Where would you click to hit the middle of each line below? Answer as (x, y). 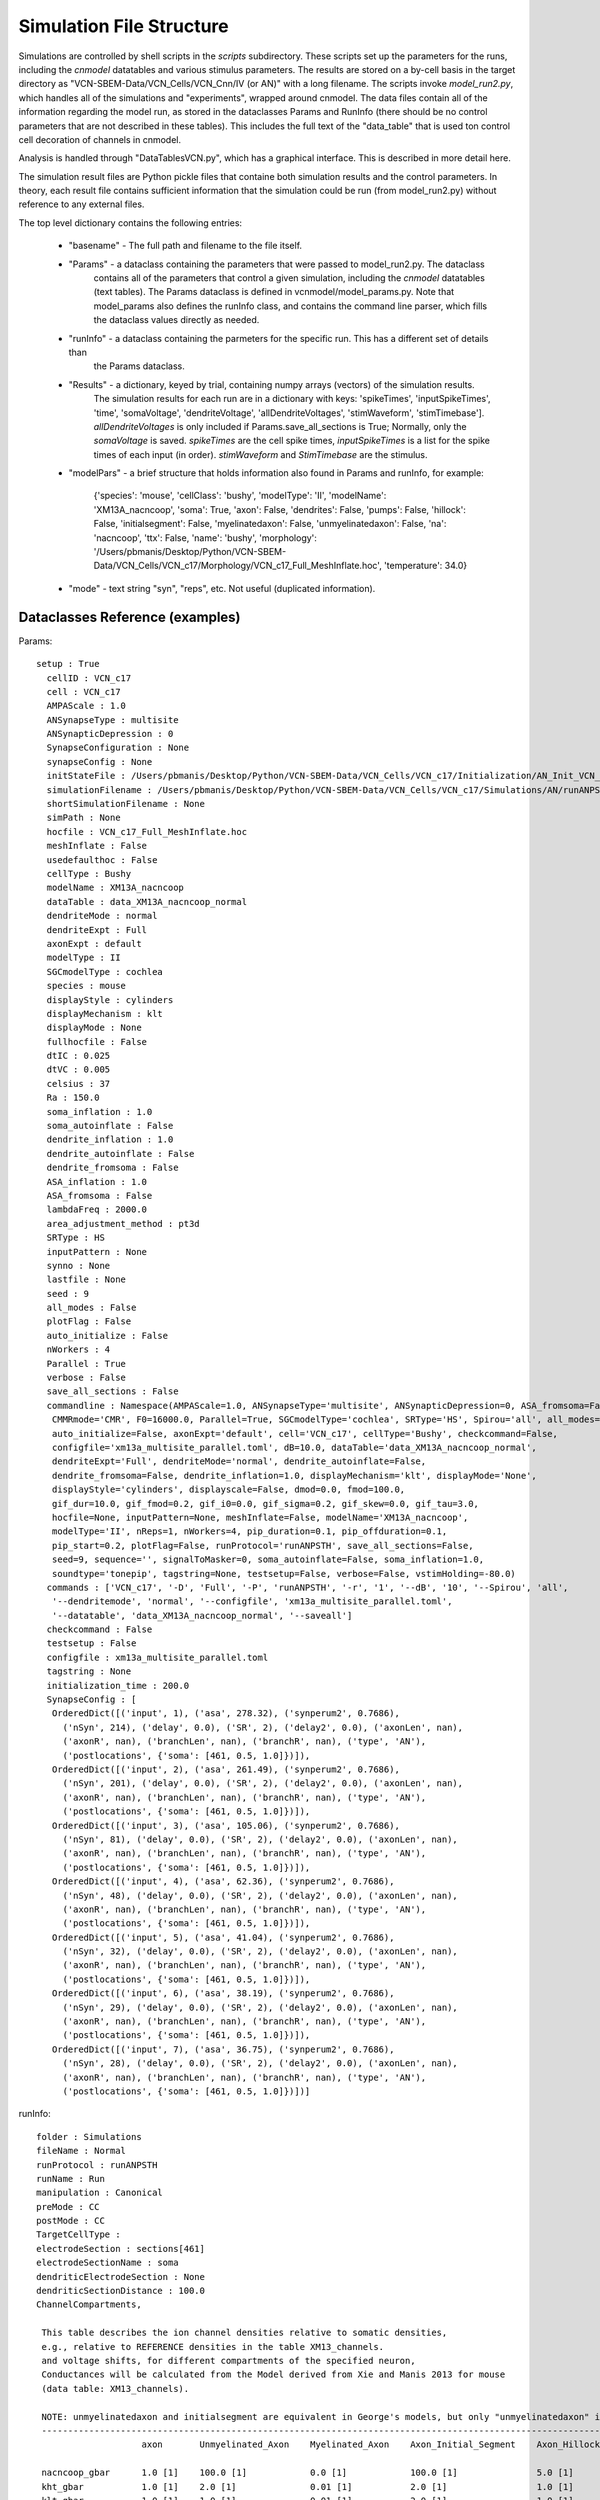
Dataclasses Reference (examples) (129, 616)
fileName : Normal (81, 2151)
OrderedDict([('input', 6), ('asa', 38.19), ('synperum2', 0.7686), (223, 1993)
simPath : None (83, 818)
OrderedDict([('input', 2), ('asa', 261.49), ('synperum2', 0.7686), (225, 1769)
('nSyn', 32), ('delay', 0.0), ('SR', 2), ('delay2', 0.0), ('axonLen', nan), (260, 1951)
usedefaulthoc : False (102, 859)
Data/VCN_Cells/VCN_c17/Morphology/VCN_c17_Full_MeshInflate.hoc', (237, 566)
